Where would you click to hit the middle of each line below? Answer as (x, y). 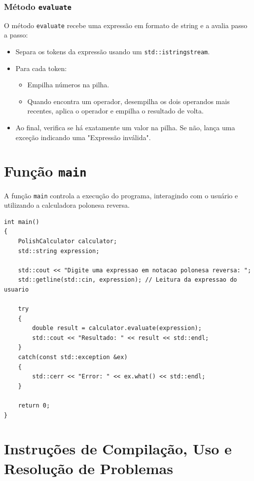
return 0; (34, 406)
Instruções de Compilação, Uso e (118, 449)
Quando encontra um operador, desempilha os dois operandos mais (128, 101)
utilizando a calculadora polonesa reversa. (67, 205)
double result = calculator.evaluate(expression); (117, 328)
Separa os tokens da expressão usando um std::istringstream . (113, 52)
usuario (17, 289)
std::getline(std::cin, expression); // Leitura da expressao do (127, 280)
